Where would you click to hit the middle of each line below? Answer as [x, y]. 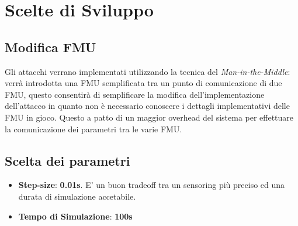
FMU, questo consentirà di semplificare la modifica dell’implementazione [135, 94]
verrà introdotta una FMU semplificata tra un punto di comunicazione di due [143, 83]
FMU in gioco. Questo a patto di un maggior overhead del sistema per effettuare [149, 117]
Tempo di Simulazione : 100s [75, 216]
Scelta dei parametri [67, 160]
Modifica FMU [51, 47]
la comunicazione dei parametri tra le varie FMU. [93, 129]
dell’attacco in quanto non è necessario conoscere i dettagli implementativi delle [147, 106]
